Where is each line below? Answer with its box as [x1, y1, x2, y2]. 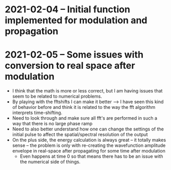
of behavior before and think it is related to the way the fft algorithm [12, 104, 156, 110]
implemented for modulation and [5, 14, 147, 26]
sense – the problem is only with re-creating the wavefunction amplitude [12, 142, 166, 148]
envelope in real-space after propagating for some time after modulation [12, 148, 165, 154]
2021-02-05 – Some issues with [5, 49, 144, 61]
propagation [5, 26, 59, 37]
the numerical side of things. [20, 159, 81, 165]
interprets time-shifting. [12, 109, 63, 116]
